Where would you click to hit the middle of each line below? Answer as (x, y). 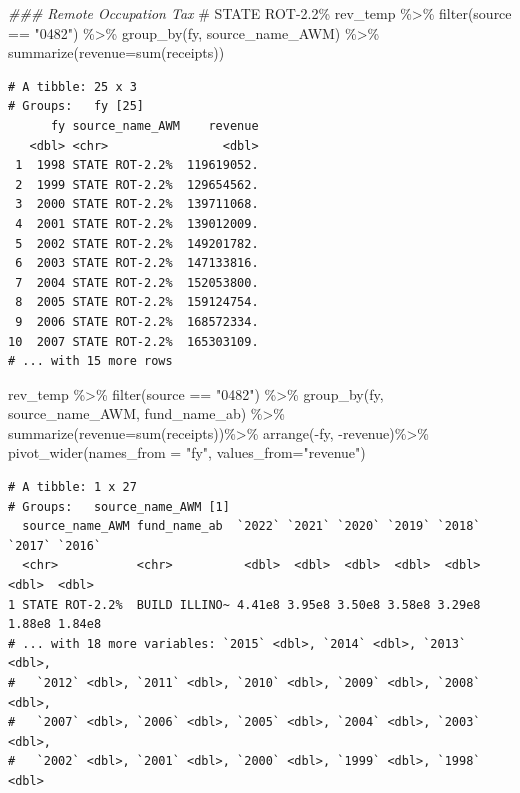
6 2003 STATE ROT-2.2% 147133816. (137, 263)
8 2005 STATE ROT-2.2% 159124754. (137, 302)
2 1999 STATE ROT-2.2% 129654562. (137, 184)
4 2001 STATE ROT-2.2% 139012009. (137, 223)
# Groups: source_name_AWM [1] (119, 506)
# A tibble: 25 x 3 (72, 86)
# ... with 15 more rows (90, 361)
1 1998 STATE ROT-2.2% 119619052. (137, 165)
